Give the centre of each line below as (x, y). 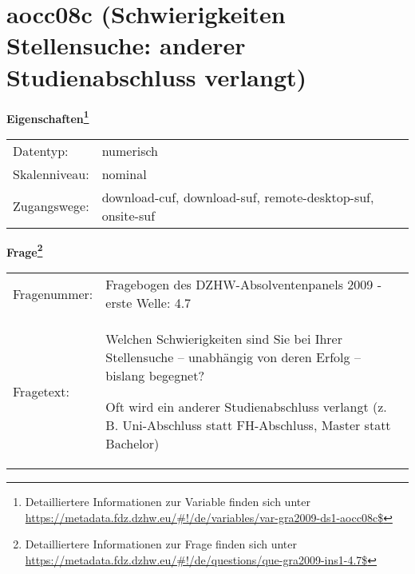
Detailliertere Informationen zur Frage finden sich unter (161, 544)
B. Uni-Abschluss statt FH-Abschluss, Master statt (248, 425)
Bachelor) (132, 443)
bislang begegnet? (155, 375)
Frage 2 (25, 250)
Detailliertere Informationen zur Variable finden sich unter (168, 501)
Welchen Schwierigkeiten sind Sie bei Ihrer (224, 339)
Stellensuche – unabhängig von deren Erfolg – (233, 357)
